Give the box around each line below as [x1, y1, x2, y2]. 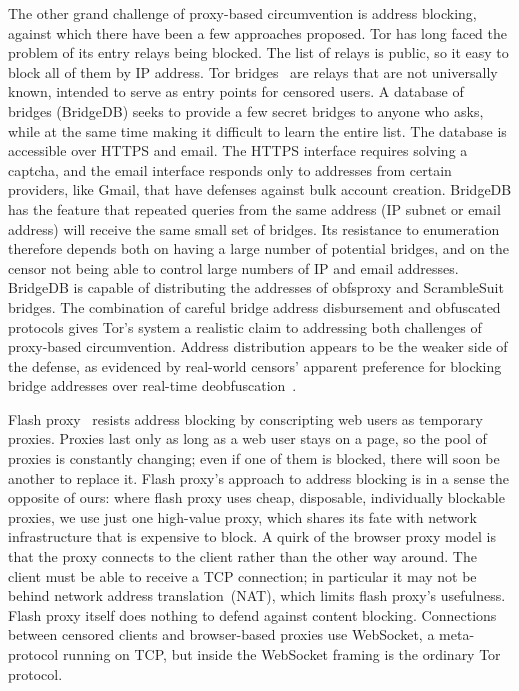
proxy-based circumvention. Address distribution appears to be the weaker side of [8, 336, 508, 357]
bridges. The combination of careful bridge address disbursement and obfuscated [8, 296, 501, 317]
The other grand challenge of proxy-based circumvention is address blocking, [8, 3, 477, 23]
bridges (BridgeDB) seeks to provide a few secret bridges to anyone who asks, [8, 100, 484, 121]
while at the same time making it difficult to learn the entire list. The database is [8, 120, 507, 141]
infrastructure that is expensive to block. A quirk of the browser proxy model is [8, 526, 496, 547]
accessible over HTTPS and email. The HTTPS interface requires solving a [8, 140, 468, 161]
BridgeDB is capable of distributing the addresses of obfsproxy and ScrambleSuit [8, 277, 504, 298]
